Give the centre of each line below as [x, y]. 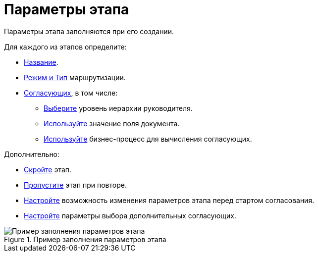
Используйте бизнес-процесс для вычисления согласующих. [148, 139]
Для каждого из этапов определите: [65, 47]
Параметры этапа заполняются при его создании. [89, 31]
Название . [41, 62]
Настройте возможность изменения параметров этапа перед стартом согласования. [169, 200]
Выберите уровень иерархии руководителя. [118, 108]
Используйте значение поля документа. [112, 123]
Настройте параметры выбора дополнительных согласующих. [130, 215]
